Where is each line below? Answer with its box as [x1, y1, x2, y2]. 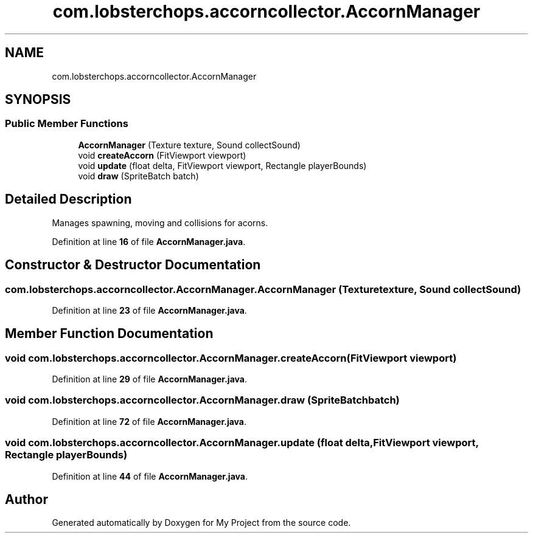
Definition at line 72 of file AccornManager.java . [52, 416, 247, 427]
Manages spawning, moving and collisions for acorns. [52, 217, 268, 228]
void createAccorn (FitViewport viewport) [78, 150, 246, 160]
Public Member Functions [5, 117, 128, 130]
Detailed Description [5, 191, 132, 207]
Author [5, 492, 48, 508]
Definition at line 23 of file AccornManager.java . [52, 305, 247, 316]
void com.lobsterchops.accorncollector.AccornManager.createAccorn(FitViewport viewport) [5, 351, 457, 364]
